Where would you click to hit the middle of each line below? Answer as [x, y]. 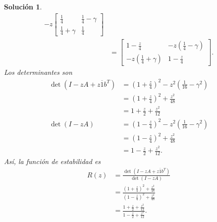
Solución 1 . [23, 6]
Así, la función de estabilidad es [53, 161]
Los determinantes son [38, 72]
